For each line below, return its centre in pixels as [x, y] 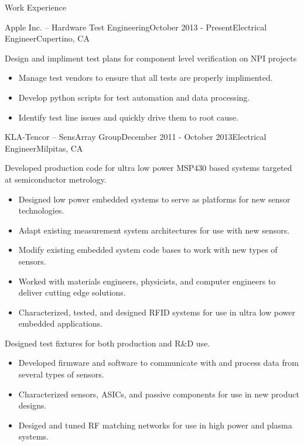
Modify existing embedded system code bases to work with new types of [148, 250]
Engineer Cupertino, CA [47, 38]
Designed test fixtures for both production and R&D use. [107, 343]
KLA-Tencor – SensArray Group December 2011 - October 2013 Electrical [136, 137]
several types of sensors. [61, 374]
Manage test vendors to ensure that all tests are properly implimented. [146, 78]
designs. [33, 405]
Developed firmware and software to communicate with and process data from [158, 363]
